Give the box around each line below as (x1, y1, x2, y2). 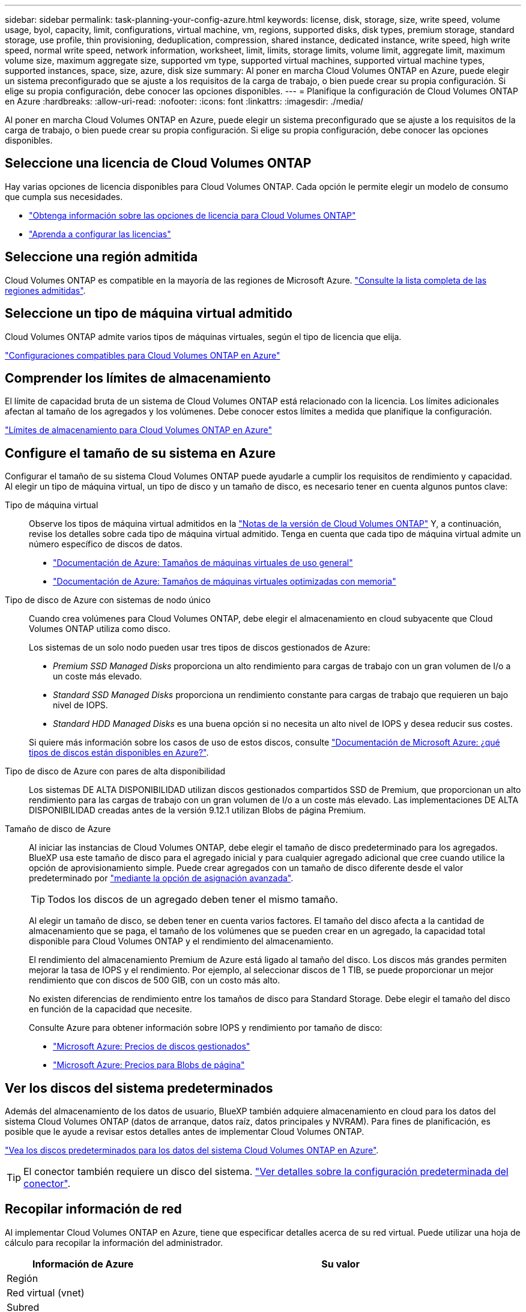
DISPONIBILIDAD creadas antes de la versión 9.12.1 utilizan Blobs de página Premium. (29, 805, 366, 816)
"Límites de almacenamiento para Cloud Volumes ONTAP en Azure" (5, 425, 273, 436)
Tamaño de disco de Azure (5, 824, 111, 834)
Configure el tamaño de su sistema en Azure (5, 445, 276, 461)
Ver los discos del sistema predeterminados (5, 1080, 273, 1096)
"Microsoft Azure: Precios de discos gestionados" (53, 1041, 250, 1052)
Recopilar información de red (5, 1201, 182, 1217)
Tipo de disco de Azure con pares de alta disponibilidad (5, 766, 226, 777)
